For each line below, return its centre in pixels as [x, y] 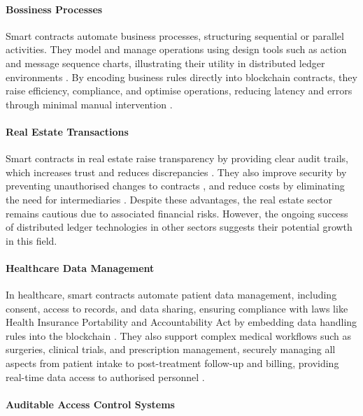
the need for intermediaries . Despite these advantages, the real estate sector [169, 199]
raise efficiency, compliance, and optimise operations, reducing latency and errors [179, 91]
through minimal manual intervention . [89, 104]
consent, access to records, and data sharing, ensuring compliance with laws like [177, 308]
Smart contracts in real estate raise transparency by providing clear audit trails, [177, 158]
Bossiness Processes [54, 9]
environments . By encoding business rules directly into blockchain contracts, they [181, 77]
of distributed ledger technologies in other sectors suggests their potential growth [179, 227]
